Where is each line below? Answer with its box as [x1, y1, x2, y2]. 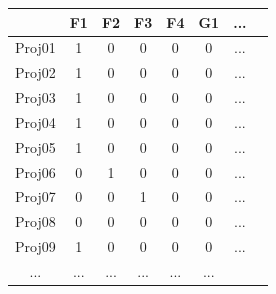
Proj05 [15, 136, 56, 157]
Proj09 [15, 236, 56, 257]
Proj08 [15, 211, 56, 232]
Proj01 [15, 37, 56, 58]
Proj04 [15, 111, 56, 132]
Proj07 [15, 186, 56, 207]
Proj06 [15, 161, 56, 182]
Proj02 [15, 62, 56, 83]
